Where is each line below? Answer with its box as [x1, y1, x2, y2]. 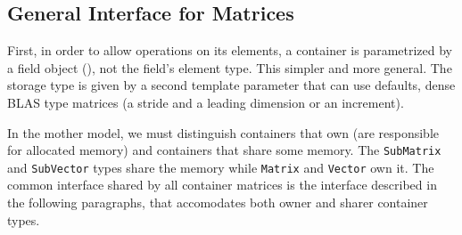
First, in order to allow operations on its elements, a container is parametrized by [7, 41, 452, 60]
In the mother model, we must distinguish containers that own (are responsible [7, 123, 439, 142]
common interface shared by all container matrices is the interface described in [7, 175, 437, 194]
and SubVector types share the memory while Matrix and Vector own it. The [7, 158, 434, 176]
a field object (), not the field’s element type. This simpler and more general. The [7, 58, 452, 77]
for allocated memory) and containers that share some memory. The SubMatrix [7, 141, 441, 159]
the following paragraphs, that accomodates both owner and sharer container [7, 193, 428, 212]
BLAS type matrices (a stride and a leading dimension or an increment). [7, 93, 404, 111]
